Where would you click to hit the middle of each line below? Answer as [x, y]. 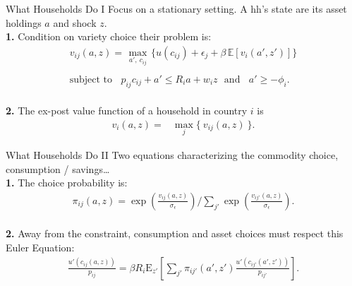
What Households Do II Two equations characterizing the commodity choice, [172, 154]
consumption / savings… [58, 168]
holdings [24, 22]
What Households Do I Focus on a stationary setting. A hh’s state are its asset [176, 8]
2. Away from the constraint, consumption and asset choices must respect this [175, 233]
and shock [75, 22]
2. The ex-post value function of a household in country [127, 111]
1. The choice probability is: [67, 183]
